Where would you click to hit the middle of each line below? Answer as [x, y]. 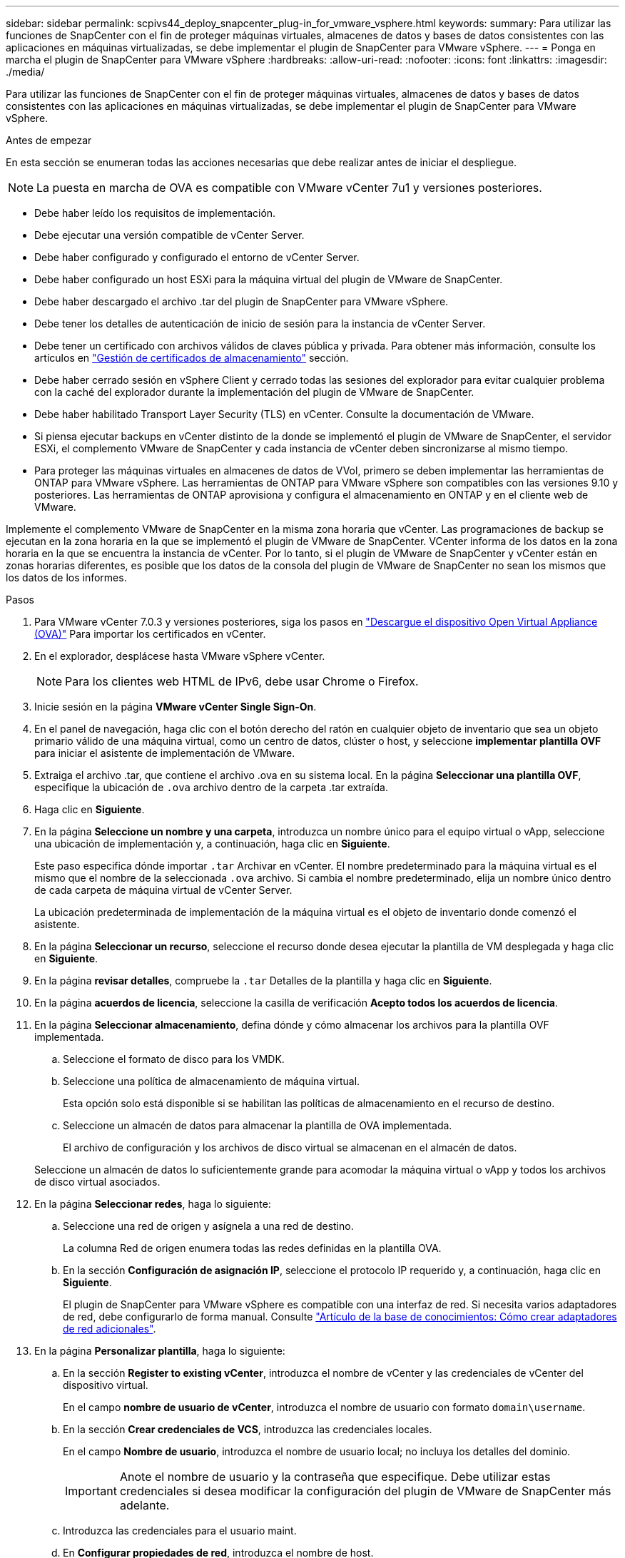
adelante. [144, 1505]
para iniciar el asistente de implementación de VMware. [165, 753]
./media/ [25, 72]
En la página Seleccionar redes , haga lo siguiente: [153, 1204]
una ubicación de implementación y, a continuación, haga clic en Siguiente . [212, 844]
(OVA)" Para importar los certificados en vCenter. [150, 634]
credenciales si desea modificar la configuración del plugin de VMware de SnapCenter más [365, 1491]
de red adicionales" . [110, 1329]
